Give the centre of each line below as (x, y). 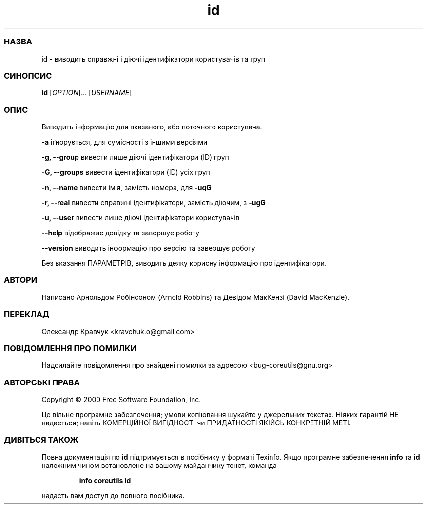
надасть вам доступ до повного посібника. (113, 495)
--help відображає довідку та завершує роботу (121, 233)
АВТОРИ (21, 280)
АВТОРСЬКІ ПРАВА (42, 382)
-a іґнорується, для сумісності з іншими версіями (125, 142)
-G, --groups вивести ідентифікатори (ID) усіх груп (126, 172)
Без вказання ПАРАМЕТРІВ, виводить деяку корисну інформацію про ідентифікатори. (184, 263)
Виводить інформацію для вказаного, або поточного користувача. (152, 127)
